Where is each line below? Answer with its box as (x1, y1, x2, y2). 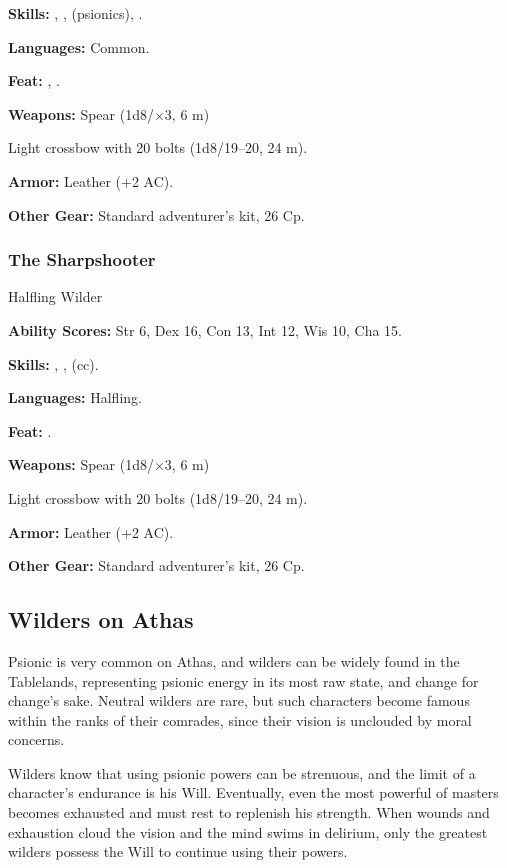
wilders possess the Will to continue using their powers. (8, 841, 348, 862)
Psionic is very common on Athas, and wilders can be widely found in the (8, 650, 460, 671)
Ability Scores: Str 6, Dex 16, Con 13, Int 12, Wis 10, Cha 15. (8, 319, 402, 340)
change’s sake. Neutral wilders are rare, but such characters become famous (8, 690, 470, 711)
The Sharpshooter (8, 247, 156, 272)
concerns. (8, 729, 65, 750)
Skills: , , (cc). (8, 353, 99, 374)
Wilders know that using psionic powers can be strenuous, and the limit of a (8, 762, 476, 783)
